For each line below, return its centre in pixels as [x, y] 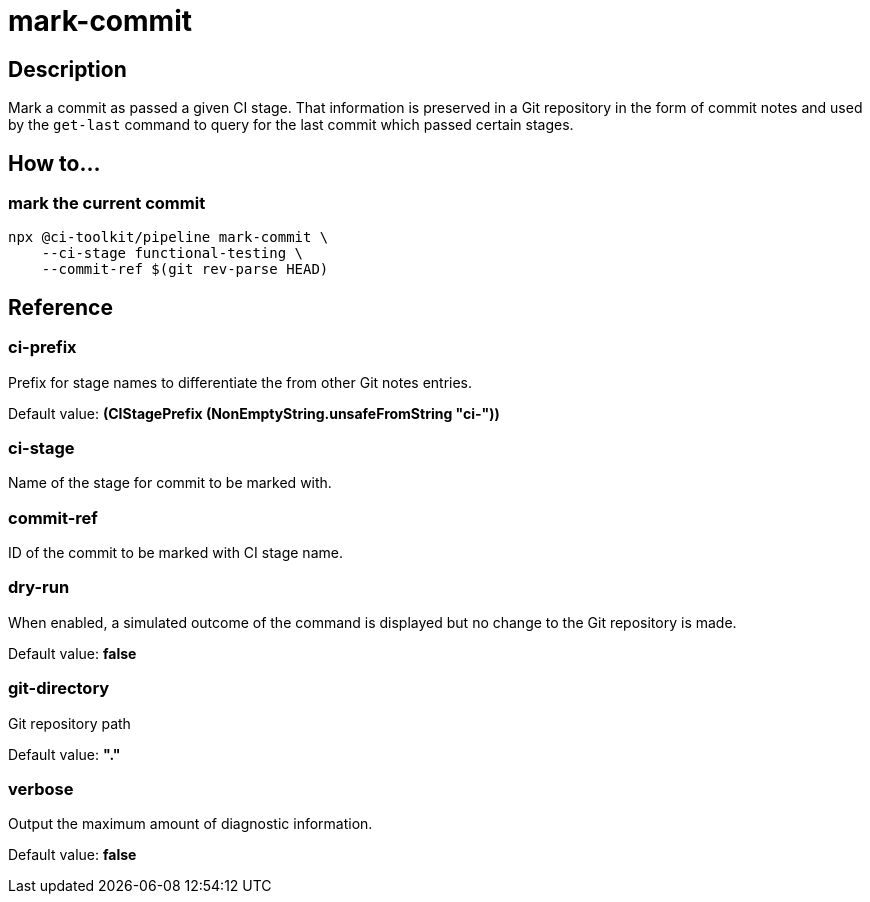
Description [67, 69]
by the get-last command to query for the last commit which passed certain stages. [291, 125]
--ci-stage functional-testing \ [172, 253]
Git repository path [69, 723]
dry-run [39, 587]
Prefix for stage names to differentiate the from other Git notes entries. [240, 382]
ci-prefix [42, 347]
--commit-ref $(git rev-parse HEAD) [185, 269]
